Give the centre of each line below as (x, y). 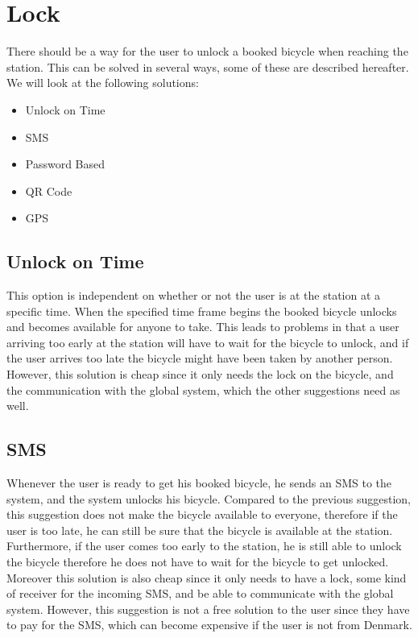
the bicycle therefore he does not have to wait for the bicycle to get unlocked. (198, 561)
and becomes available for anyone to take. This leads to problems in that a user (203, 327)
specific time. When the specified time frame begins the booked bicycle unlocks (202, 311)
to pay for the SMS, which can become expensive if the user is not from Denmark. (209, 625)
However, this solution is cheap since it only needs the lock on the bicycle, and (200, 374)
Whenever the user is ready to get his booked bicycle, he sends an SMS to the (199, 483)
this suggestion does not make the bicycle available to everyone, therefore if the (202, 514)
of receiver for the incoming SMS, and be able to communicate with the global (200, 593)
